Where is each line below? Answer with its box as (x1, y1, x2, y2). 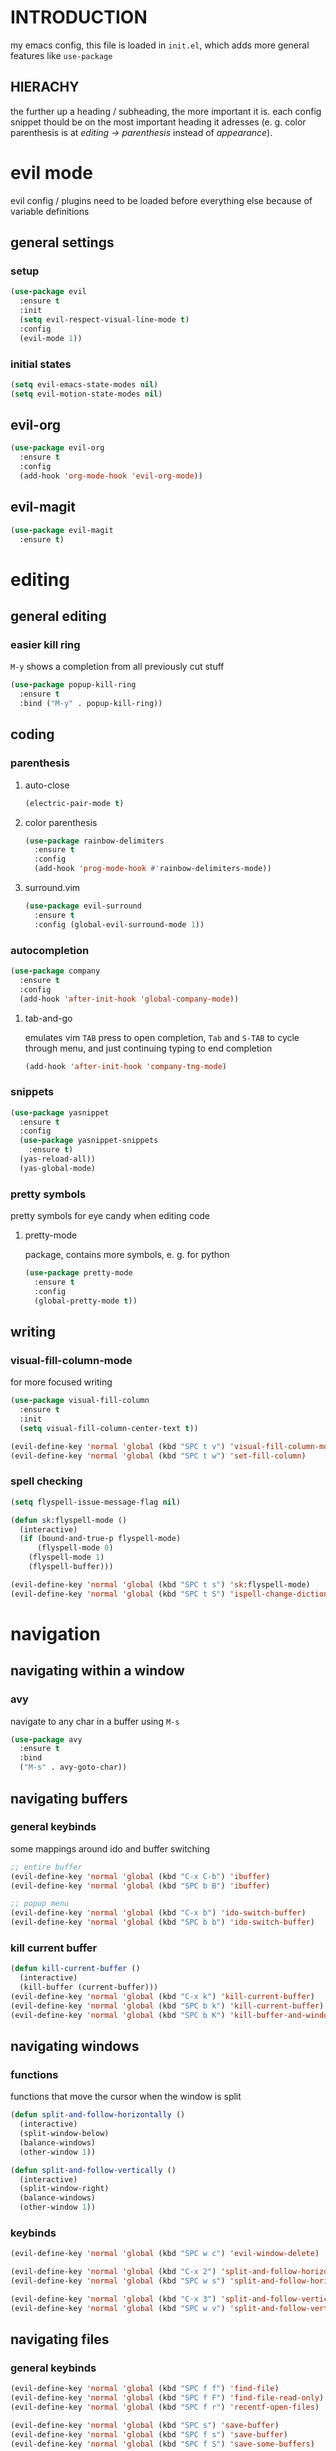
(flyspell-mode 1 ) (28, 1552, 105, 1563)
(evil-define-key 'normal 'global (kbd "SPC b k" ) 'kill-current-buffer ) (10, 2001, 325, 2011)
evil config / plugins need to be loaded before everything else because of (10, 194, 313, 206)
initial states (10, 357, 72, 371)
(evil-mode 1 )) (19, 333, 83, 343)
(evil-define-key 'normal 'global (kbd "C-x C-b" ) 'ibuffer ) (10, 1871, 271, 1881)
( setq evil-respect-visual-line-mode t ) (19, 315, 190, 325)
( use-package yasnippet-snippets (19, 1136, 159, 1146)
